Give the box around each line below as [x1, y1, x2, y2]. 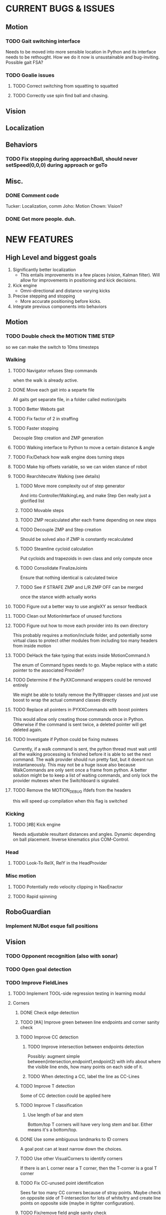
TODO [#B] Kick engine [12, 821, 61, 827]
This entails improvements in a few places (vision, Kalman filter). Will [20, 272, 160, 278]
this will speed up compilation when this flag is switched [12, 798, 128, 804]
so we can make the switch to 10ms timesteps [5, 344, 99, 350]
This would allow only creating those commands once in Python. [12, 716, 145, 722]
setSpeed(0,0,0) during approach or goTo [5, 162, 108, 169]
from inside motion [12, 642, 51, 648]
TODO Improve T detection [20, 1083, 76, 1089]
